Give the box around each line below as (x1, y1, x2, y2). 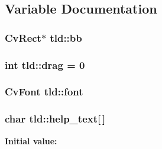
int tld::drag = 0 (5, 57, 85, 72)
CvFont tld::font (5, 84, 83, 99)
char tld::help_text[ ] (5, 111, 106, 126)
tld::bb (50, 30, 82, 45)
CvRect (5, 30, 41, 45)
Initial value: (5, 134, 57, 147)
